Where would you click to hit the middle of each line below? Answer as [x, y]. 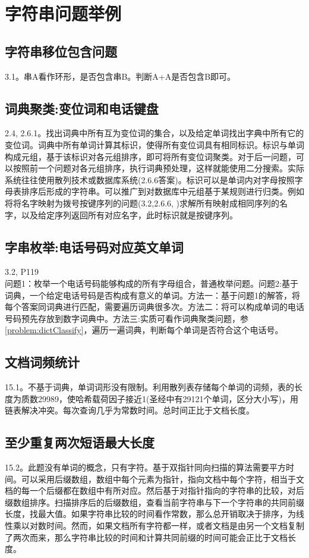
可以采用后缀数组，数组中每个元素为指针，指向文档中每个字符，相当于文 [163, 479]
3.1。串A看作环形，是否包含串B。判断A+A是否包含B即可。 [120, 76]
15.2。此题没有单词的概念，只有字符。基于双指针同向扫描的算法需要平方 [145, 467]
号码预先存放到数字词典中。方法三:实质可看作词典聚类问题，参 [127, 318]
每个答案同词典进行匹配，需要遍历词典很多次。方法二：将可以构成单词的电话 [154, 307]
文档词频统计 [42, 362]
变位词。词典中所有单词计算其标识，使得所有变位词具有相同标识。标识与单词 [154, 144]
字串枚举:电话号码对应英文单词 [94, 247]
